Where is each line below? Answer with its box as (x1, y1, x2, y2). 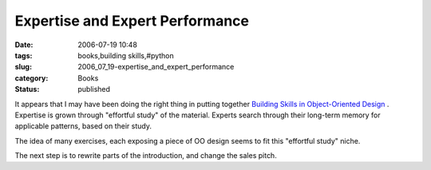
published (77, 85, 111, 94)
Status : (14, 85, 40, 94)
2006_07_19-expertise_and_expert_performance (77, 62, 235, 72)
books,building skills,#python (77, 50, 175, 60)
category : (14, 73, 49, 83)
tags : (14, 50, 33, 60)
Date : (14, 40, 34, 49)
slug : (14, 62, 32, 72)
